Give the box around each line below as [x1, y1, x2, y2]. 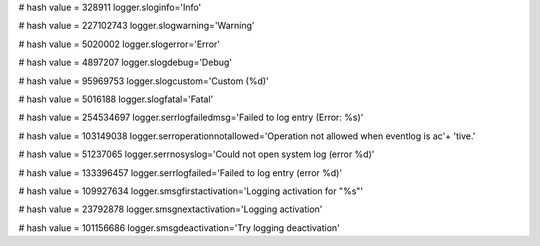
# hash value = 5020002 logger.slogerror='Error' [18, 38, 220, 50]
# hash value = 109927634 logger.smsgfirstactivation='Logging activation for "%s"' [18, 185, 364, 197]
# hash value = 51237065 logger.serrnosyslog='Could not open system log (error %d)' [18, 148, 375, 160]
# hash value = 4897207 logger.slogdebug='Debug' [18, 56, 233, 69]
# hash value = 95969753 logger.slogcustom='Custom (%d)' [18, 75, 269, 87]
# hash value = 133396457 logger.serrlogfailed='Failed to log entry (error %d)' [18, 166, 343, 179]
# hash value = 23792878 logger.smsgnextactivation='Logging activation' [18, 203, 323, 215]
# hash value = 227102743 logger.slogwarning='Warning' [18, 20, 255, 32]
